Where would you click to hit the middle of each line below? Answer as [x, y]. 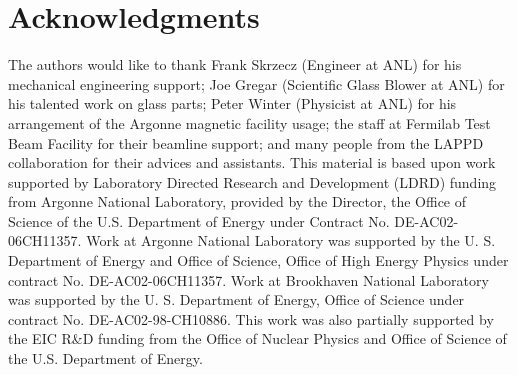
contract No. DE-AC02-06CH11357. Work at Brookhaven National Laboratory [248, 279]
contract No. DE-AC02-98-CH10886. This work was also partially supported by [251, 318]
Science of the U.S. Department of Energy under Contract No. [199, 220]
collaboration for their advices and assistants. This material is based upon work [252, 162]
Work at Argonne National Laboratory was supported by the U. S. [291, 240]
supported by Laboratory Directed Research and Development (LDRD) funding [252, 181]
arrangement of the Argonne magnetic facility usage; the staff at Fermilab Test [249, 122]
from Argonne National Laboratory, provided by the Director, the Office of [237, 201]
